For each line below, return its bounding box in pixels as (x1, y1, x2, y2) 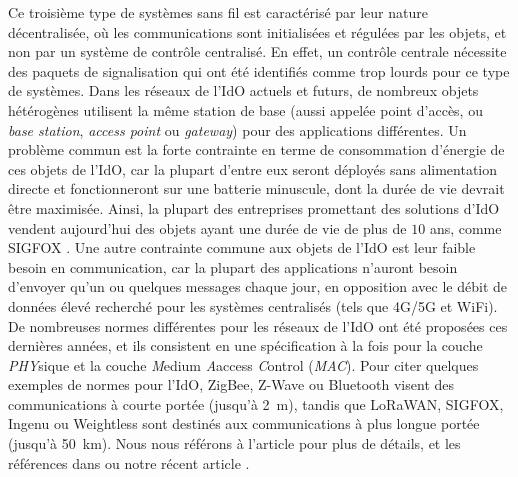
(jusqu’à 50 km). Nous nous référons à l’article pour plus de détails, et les (8, 433, 461, 454)
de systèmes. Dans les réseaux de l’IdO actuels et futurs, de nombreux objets (8, 80, 479, 101)
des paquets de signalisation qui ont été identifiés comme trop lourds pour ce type (8, 60, 510, 81)
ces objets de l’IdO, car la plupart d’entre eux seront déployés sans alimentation (8, 158, 498, 179)
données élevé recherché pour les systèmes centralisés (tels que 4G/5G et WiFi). (8, 295, 498, 316)
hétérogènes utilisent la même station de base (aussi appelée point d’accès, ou (8, 99, 483, 120)
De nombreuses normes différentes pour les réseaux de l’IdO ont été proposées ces (8, 315, 508, 336)
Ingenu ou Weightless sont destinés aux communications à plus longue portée (8, 413, 480, 434)
